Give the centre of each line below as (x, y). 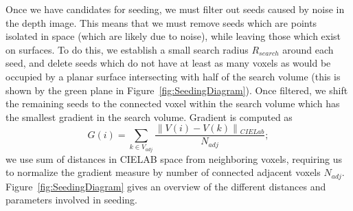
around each (308, 49)
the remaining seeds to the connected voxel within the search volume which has (173, 103)
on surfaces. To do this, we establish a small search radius (127, 49)
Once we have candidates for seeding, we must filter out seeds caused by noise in (175, 9)
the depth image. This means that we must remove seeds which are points (161, 22)
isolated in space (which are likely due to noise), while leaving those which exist (173, 36)
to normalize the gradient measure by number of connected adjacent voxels (163, 172)
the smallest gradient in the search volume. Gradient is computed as (149, 116)
